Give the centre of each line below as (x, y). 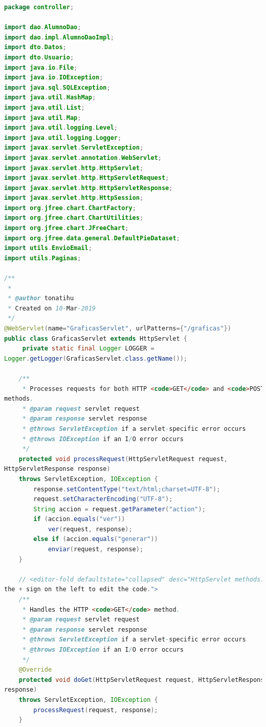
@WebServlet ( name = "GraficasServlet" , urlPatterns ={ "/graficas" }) (118, 328)
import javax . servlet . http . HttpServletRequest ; (87, 178)
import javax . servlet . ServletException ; (74, 148)
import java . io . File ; (41, 67)
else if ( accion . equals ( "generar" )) (96, 539)
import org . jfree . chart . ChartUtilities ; (74, 218)
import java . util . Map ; (43, 118)
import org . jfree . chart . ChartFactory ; (70, 208)
